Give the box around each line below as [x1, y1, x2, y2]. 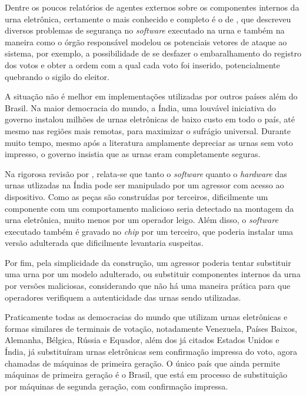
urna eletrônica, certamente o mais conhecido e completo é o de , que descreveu [5, 12, 291, 25]
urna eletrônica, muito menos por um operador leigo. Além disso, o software [5, 214, 278, 226]
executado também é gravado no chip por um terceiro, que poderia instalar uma [5, 225, 294, 237]
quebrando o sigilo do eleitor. [5, 70, 109, 82]
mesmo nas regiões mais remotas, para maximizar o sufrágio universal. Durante [5, 124, 291, 137]
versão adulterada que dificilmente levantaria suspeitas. [5, 237, 204, 249]
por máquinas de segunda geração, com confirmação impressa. [5, 380, 228, 392]
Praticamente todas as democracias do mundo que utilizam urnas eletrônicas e [5, 311, 288, 323]
